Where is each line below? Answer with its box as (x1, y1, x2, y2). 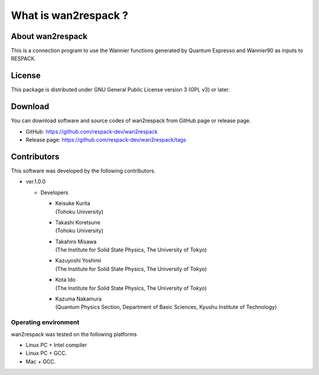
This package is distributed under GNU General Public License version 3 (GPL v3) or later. (11, 86, 230, 93)
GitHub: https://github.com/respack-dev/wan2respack (25, 128, 158, 135)
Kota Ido (55, 276, 76, 283)
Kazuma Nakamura (55, 295, 102, 302)
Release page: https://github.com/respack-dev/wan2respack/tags (25, 136, 186, 144)
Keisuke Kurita (55, 200, 91, 207)
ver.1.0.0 (25, 178, 46, 185)
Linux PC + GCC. (25, 350, 67, 357)
